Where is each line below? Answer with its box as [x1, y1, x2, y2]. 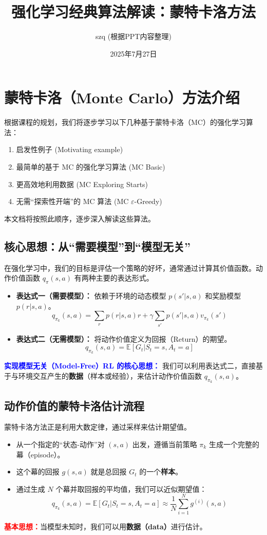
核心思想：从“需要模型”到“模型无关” [4, 238, 190, 254]
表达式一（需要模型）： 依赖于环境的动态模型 [16, 290, 166, 301]
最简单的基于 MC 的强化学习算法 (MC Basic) [16, 161, 165, 172]
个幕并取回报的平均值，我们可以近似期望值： [55, 483, 207, 494]
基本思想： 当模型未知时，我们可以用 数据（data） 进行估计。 [4, 521, 207, 532]
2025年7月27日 [110, 48, 157, 59]
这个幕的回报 [16, 466, 60, 477]
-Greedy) [134, 196, 162, 207]
